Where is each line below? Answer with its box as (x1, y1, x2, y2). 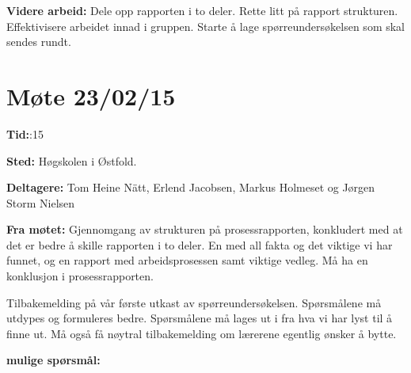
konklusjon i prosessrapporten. (6, 268, 154, 284)
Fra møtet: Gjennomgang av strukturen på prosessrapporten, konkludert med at (6, 221, 403, 238)
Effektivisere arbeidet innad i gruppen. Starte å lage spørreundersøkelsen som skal (6, 17, 405, 34)
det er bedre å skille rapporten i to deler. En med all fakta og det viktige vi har (6, 236, 393, 253)
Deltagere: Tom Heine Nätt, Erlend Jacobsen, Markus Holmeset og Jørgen (6, 179, 375, 196)
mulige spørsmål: (6, 352, 101, 368)
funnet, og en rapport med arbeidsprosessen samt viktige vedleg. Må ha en (6, 252, 368, 268)
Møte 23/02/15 (6, 79, 176, 112)
